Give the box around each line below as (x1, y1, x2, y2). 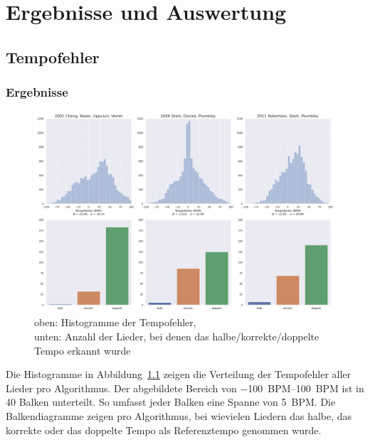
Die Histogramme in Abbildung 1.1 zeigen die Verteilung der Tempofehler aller (6, 367, 351, 382)
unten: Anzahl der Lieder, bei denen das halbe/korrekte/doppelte (34, 328, 319, 343)
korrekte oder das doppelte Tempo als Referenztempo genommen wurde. (6, 422, 322, 437)
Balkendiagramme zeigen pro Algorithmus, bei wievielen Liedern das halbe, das (6, 408, 352, 423)
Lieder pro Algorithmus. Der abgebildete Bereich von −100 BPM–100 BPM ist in (6, 380, 364, 395)
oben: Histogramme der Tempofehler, (34, 315, 196, 330)
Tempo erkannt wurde (34, 343, 131, 357)
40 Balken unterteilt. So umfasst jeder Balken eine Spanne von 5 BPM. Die (6, 394, 336, 409)
